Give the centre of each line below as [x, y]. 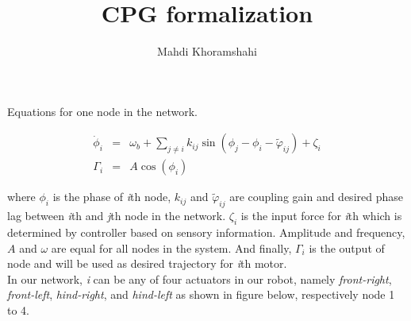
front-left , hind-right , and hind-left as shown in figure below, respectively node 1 [201, 294]
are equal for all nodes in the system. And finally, [171, 248]
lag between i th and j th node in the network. [117, 216]
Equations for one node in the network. [102, 111]
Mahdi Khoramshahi [207, 51]
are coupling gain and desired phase [316, 197]
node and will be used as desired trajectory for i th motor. [147, 263]
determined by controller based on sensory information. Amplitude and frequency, [206, 232]
